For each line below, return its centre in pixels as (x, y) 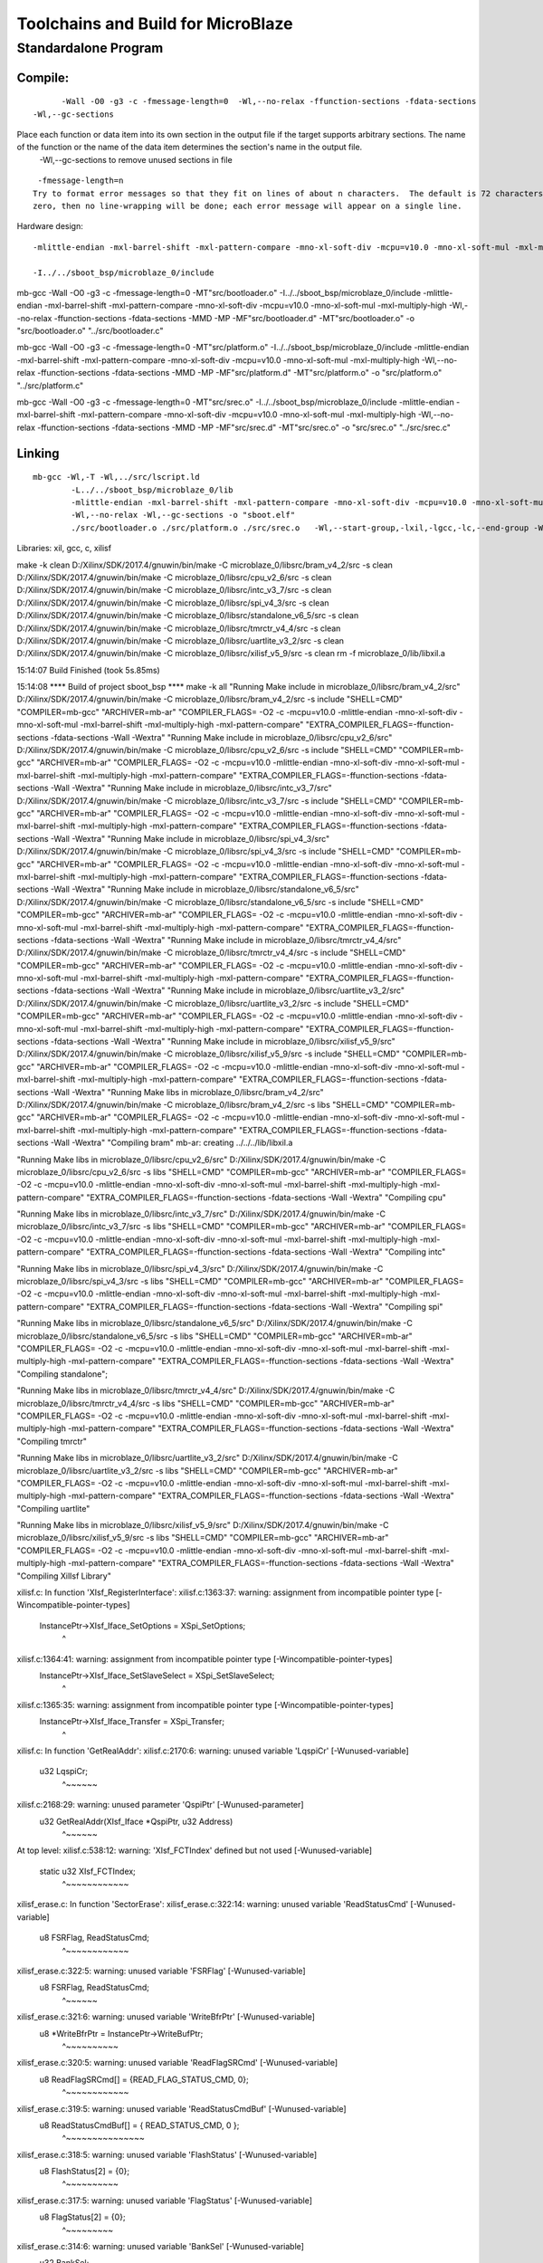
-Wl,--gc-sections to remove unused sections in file (136, 159)
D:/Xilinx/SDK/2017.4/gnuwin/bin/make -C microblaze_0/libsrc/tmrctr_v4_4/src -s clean (179, 628)
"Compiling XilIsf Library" (64, 1576)
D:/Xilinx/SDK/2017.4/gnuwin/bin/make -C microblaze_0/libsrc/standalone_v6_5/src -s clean (188, 616)
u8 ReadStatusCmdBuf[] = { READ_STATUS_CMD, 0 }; (139, 2125)
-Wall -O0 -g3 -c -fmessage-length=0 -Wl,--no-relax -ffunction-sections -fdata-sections (269, 101)
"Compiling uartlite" (53, 1508)
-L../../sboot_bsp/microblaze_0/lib (152, 490)
